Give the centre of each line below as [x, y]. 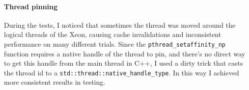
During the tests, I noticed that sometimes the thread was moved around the [120, 25]
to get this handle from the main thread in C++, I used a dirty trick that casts [124, 63]
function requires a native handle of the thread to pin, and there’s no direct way [125, 53]
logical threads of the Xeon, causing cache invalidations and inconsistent [113, 34]
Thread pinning [31, 6]
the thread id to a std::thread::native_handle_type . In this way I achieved [122, 72]
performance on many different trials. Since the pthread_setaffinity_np [115, 44]
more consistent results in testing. [55, 82]
